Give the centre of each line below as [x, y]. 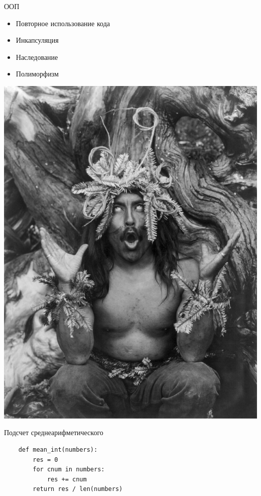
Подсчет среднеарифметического [54, 432]
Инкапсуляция [37, 40]
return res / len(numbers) [78, 489]
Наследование [37, 57]
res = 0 [45, 460]
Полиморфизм [37, 74]
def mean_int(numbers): [58, 449]
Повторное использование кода [63, 23]
